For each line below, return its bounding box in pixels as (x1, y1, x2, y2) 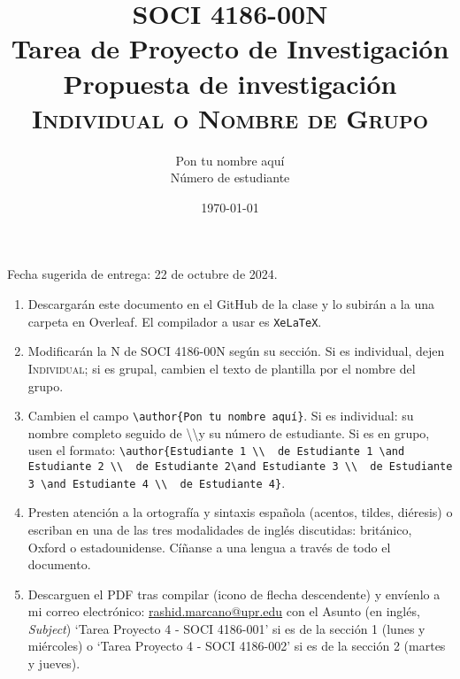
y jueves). (27, 654, 80, 673)
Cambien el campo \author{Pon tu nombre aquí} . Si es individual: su (27, 406, 414, 425)
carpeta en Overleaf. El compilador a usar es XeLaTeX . (27, 312, 322, 330)
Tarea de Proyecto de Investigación (11, 30, 449, 66)
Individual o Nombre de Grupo (32, 99, 428, 135)
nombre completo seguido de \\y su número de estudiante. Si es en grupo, (27, 423, 430, 442)
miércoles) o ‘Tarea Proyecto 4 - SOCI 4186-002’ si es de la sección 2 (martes (27, 637, 446, 655)
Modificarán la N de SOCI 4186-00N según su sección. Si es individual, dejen (27, 342, 445, 360)
